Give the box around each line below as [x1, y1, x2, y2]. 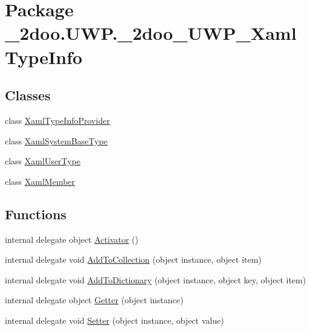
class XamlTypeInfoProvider [5, 114, 110, 126]
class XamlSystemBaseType [5, 134, 108, 147]
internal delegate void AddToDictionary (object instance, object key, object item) [5, 273, 306, 286]
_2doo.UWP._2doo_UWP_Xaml [5, 21, 297, 45]
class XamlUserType [5, 155, 81, 167]
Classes [5, 86, 51, 104]
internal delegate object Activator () [5, 233, 138, 245]
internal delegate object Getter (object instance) [5, 294, 184, 306]
